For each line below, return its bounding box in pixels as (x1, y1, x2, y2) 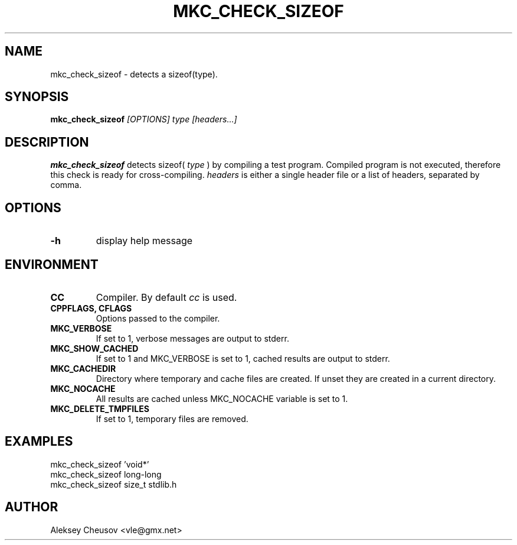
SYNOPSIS (5, 89, 69, 105)
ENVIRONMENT (5, 257, 99, 272)
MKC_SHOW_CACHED (50, 343, 139, 353)
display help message (96, 235, 193, 247)
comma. (50, 180, 82, 190)
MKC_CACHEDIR (50, 363, 116, 374)
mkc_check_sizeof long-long (50, 469, 162, 479)
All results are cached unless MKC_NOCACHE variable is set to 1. (96, 393, 348, 404)
